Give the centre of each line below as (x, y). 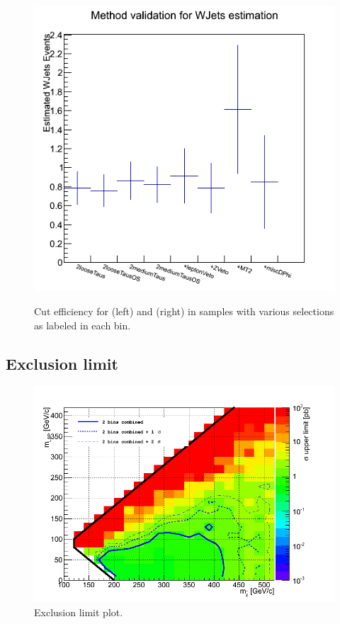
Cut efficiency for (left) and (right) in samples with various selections (184, 311)
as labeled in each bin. (83, 325)
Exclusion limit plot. (79, 612)
